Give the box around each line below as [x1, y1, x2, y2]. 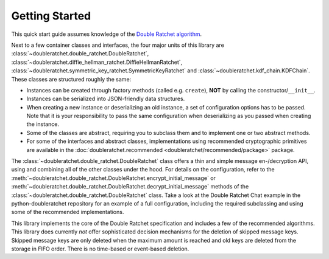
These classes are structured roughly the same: [11, 75, 132, 83]
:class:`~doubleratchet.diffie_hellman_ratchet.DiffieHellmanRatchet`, [11, 58, 183, 66]
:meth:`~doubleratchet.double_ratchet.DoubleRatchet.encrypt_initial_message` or [11, 174, 216, 182]
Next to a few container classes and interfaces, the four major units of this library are [11, 41, 225, 49]
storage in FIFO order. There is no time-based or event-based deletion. [11, 245, 189, 252]
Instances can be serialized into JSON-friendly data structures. [26, 95, 185, 103]
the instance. [26, 120, 59, 128]
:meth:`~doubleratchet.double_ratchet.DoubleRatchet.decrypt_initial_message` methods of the [11, 183, 249, 190]
